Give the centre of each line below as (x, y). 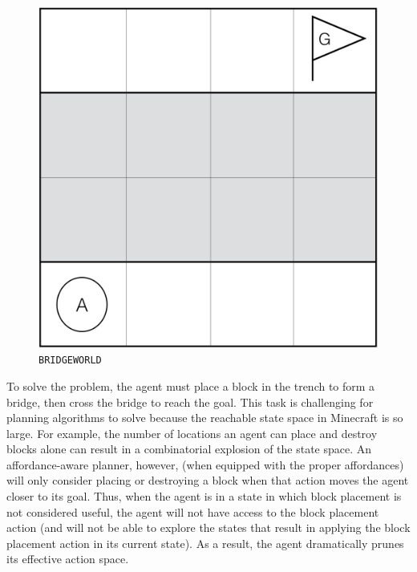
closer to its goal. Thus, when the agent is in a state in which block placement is (204, 496)
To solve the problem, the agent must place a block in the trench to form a (191, 385)
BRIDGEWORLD (70, 361)
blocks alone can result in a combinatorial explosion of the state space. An (189, 449)
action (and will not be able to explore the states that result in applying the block (208, 527)
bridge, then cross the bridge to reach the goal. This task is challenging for (190, 402)
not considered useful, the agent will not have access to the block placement (193, 511)
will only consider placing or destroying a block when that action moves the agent (208, 480)
